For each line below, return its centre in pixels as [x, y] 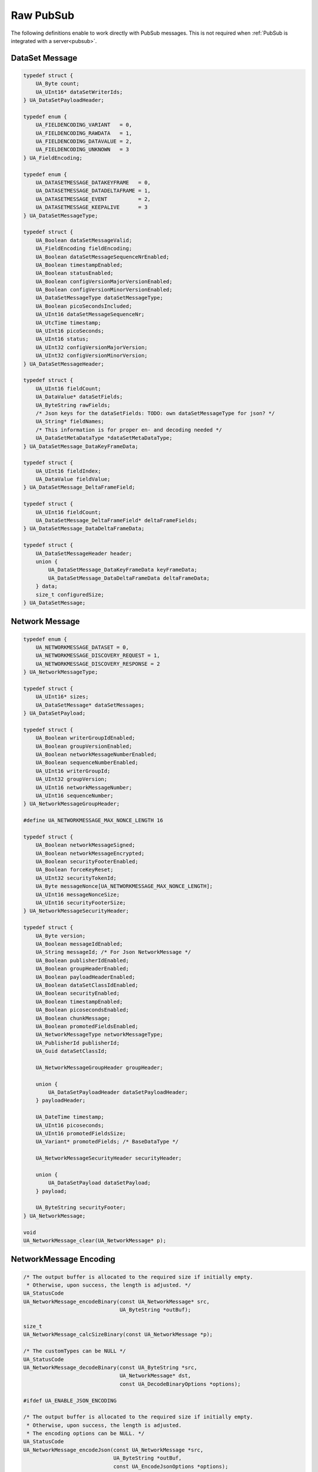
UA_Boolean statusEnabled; [75, 273]
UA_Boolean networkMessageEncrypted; [90, 853]
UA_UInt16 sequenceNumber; [75, 795]
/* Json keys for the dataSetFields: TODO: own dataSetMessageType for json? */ [155, 413]
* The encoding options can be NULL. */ [86, 1433]
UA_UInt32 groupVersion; [72, 779]
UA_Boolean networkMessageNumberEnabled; [96, 755]
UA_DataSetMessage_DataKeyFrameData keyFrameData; [122, 570]
